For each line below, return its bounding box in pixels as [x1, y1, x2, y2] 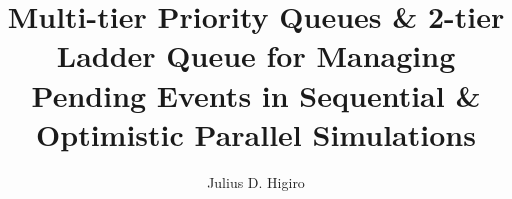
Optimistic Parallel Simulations [36, 113, 476, 154]
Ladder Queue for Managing [56, 35, 456, 76]
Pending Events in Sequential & [31, 74, 481, 115]
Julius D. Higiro [207, 171, 305, 192]
